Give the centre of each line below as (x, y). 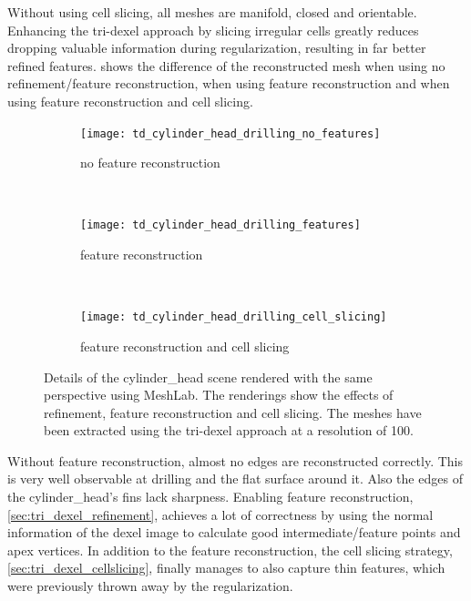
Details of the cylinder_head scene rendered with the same (208, 377)
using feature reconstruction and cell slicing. (130, 101)
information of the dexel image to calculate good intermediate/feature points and (234, 532)
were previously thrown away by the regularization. (150, 586)
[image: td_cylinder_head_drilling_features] (220, 225)
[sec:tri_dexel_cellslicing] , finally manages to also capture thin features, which (226, 568)
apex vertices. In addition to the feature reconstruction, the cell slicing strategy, (230, 550)
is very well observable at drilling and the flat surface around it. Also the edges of (235, 479)
